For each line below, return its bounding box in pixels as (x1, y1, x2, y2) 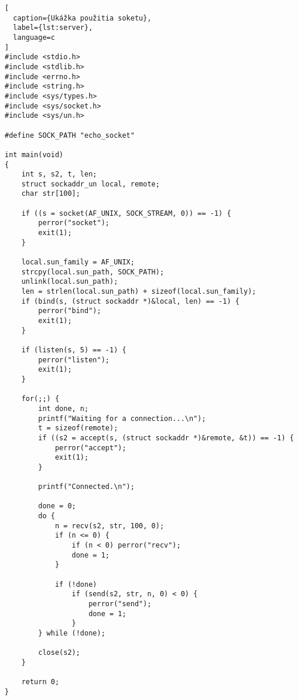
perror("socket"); (38, 219, 109, 227)
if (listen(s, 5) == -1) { (21, 345, 126, 354)
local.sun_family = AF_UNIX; (21, 258, 135, 267)
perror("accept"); (54, 443, 126, 452)
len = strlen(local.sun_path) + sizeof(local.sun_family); (21, 287, 256, 296)
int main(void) (5, 150, 64, 159)
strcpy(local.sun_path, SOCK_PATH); (21, 267, 165, 276)
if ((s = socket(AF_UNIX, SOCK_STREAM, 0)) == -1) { (21, 209, 231, 218)
